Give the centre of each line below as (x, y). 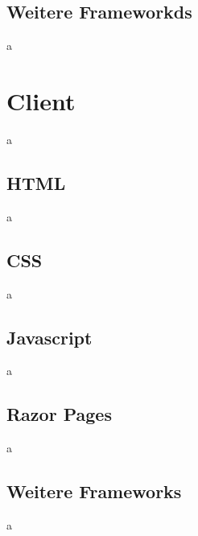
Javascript (49, 337)
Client (41, 100)
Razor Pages (59, 414)
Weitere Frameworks (94, 491)
